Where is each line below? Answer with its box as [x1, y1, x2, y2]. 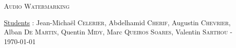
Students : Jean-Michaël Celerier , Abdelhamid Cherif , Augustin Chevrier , [4, 17, 231, 27]
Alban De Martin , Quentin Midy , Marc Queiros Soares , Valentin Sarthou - [4, 27, 233, 37]
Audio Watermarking [4, 1, 70, 11]
